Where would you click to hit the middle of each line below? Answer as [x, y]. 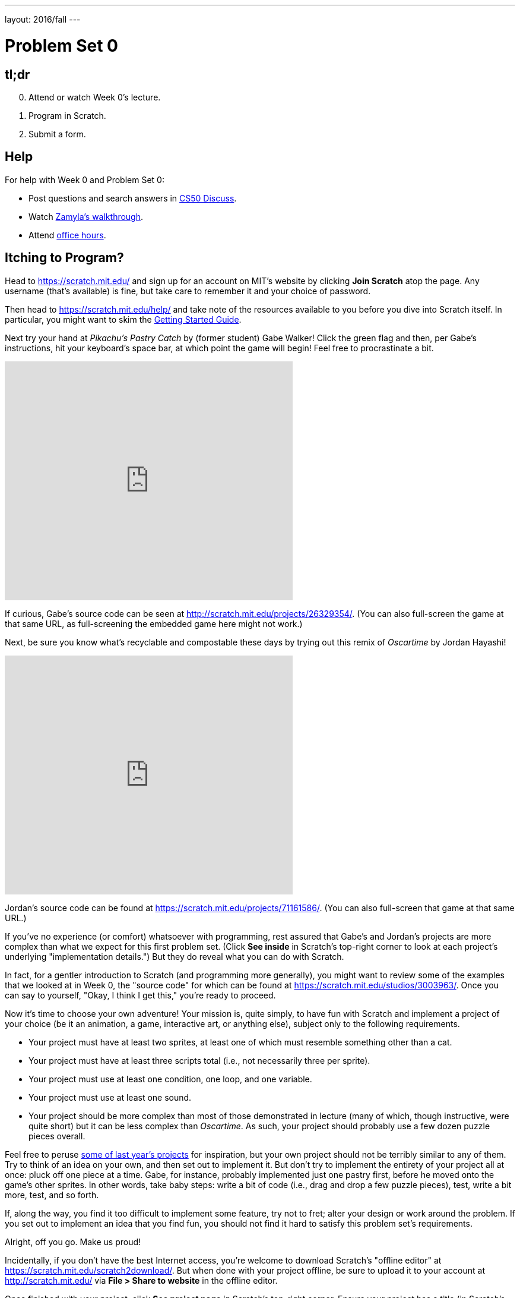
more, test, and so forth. [52, 1195]
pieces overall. [57, 1136]
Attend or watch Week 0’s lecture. [95, 97]
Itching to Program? [64, 258]
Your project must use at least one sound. [110, 1097]
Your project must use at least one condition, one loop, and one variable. [170, 1079]
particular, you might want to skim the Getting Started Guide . [123, 319]
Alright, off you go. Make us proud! [73, 1242]
